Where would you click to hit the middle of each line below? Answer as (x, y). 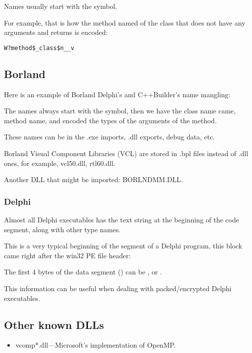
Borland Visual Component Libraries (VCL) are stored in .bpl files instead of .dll (126, 153)
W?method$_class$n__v (39, 48)
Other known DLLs (54, 324)
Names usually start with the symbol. (61, 6)
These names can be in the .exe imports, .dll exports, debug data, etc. (110, 137)
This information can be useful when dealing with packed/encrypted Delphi (118, 288)
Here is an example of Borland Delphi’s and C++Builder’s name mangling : (117, 94)
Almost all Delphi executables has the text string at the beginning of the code (122, 220)
